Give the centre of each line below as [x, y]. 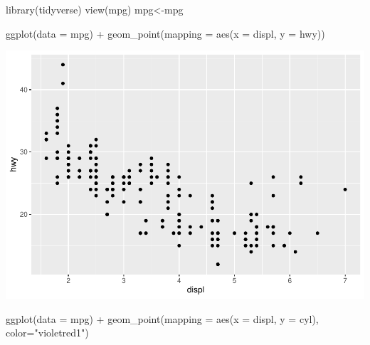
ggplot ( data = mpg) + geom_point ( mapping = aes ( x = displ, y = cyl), [162, 318]
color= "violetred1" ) [47, 333]
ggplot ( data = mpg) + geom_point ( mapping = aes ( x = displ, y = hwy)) [165, 33]
